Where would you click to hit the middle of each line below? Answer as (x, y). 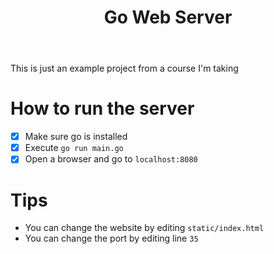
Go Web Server (168, 17)
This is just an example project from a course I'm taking (124, 68)
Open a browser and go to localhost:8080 (111, 159)
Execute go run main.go (74, 148)
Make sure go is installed (76, 137)
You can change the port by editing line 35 (111, 238)
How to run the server (102, 108)
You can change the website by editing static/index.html (144, 228)
